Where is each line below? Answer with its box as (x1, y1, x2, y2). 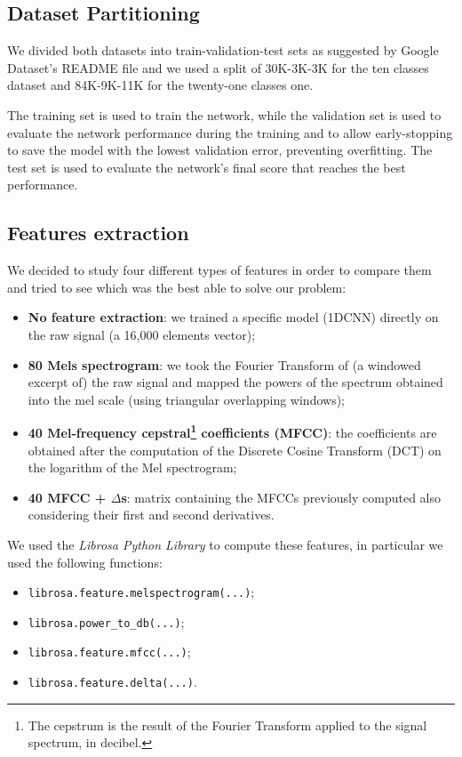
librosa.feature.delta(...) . (28, 672, 197, 691)
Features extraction (7, 219, 189, 246)
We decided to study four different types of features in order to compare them (7, 261, 432, 279)
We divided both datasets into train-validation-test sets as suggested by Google (7, 41, 439, 60)
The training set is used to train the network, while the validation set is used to (7, 105, 442, 124)
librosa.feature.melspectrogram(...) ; (28, 583, 255, 601)
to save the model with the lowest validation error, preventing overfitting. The (7, 141, 433, 159)
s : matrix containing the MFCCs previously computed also (121, 487, 442, 506)
